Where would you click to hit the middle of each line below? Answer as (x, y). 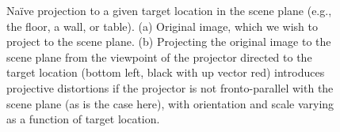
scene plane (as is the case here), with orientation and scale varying (170, 103)
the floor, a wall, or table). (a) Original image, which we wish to (162, 26)
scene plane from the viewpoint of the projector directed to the (159, 57)
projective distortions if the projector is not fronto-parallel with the (170, 87)
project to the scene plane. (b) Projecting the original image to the (169, 41)
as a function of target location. (83, 119)
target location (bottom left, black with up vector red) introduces (166, 72)
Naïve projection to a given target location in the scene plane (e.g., (169, 10)
